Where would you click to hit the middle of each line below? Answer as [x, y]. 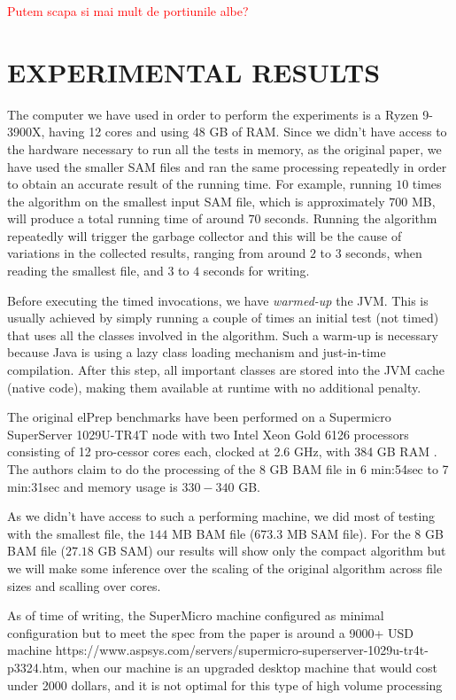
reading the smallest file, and [85, 271]
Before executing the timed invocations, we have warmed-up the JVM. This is [218, 300]
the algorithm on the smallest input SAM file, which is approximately [196, 201]
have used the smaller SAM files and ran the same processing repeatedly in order [227, 166]
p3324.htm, [38, 667]
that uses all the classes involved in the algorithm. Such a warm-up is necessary [223, 334]
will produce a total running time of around [126, 218]
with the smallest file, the [76, 533]
